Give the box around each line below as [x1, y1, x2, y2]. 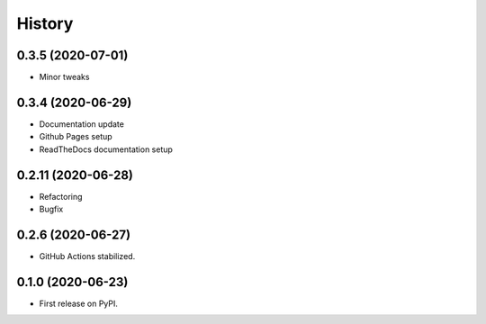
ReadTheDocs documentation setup [39, 144, 173, 155]
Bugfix [39, 203, 64, 215]
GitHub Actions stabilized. [39, 250, 136, 261]
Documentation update [39, 118, 125, 130]
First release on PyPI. [39, 298, 119, 309]
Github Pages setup [39, 131, 112, 142]
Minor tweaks [39, 72, 90, 83]
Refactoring [39, 191, 83, 202]
